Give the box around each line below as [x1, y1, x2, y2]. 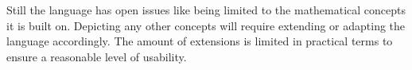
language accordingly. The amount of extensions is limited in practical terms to [6, 33, 393, 49]
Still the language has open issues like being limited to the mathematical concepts [6, 2, 406, 17]
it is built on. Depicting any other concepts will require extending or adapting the [6, 17, 406, 33]
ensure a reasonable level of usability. [6, 48, 187, 64]
